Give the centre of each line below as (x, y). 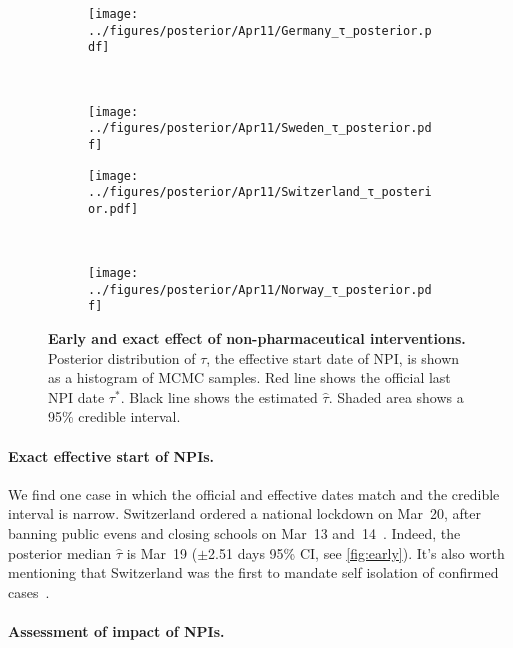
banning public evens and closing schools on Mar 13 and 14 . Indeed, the (234, 533)
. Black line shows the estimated (219, 396)
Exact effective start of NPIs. (111, 455)
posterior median (60, 552)
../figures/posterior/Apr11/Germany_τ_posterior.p (260, 30)
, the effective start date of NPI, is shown (333, 357)
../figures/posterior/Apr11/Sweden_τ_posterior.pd (260, 128)
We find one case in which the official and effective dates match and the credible (254, 493)
